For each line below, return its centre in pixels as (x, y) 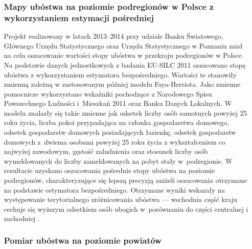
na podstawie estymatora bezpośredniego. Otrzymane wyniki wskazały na (115, 189)
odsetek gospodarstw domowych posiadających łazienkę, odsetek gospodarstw (120, 132)
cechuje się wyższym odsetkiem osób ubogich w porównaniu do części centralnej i (126, 209)
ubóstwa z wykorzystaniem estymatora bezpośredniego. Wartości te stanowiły (120, 74)
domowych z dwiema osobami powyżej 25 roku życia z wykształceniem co (115, 141)
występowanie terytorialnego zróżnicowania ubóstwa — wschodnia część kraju (121, 199)
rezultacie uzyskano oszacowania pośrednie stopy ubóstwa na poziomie (109, 170)
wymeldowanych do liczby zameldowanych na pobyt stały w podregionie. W (118, 161)
